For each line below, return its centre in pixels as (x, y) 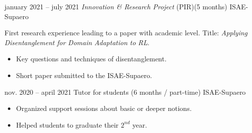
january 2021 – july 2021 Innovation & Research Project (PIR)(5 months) (116, 6)
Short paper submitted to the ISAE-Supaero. (84, 75)
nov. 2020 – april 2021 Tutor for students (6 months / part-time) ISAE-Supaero (125, 92)
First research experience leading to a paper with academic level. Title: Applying (126, 33)
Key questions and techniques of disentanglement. (91, 59)
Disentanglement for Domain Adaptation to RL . (77, 42)
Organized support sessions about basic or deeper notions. (104, 108)
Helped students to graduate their (67, 124)
